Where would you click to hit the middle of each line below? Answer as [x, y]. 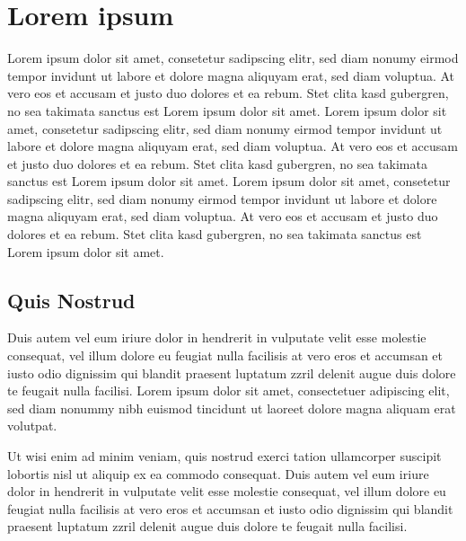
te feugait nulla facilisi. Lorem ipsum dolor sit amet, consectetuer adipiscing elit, [229, 390]
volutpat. [32, 426]
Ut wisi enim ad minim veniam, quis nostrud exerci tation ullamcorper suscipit [224, 456]
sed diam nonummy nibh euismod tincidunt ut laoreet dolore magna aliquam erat [232, 408]
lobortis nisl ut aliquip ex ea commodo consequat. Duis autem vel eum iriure [218, 473]
